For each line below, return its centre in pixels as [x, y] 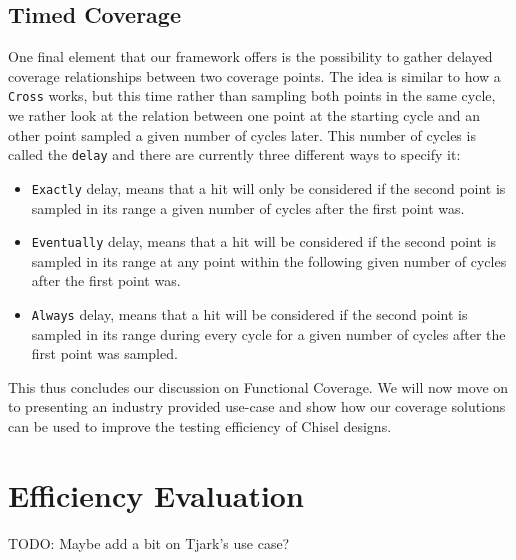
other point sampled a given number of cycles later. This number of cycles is [242, 134]
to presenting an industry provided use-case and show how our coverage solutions [257, 406]
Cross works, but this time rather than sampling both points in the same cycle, [252, 95]
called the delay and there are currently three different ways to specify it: [234, 154]
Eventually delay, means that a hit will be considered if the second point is [264, 241]
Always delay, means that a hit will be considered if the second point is [249, 313]
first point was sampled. [104, 353]
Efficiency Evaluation [156, 494]
